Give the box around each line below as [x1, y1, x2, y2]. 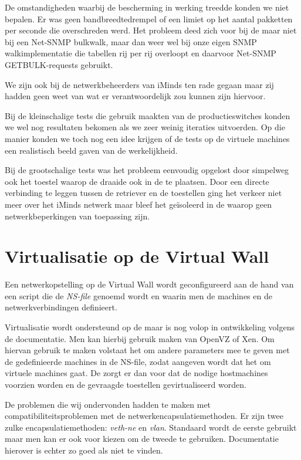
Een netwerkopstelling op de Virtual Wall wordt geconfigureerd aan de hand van [5, 278, 294, 290]
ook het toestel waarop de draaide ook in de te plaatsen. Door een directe [5, 175, 269, 187]
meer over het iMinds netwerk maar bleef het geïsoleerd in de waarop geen [5, 198, 272, 210]
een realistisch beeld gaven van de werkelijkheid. [5, 144, 178, 156]
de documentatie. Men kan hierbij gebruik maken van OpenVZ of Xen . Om [5, 332, 275, 344]
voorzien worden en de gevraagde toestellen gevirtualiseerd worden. [5, 378, 246, 390]
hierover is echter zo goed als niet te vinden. [5, 444, 163, 456]
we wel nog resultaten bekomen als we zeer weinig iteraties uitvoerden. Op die [5, 121, 285, 133]
